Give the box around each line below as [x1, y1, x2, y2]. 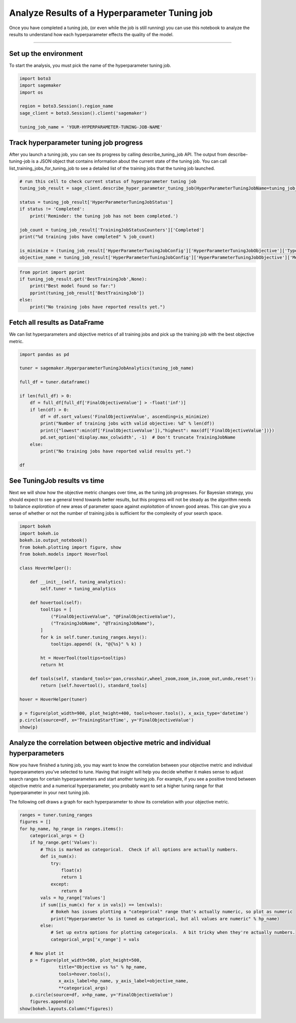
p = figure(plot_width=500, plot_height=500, [30, 957, 142, 963]
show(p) [19, 724, 38, 730]
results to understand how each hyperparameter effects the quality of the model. [9, 31, 174, 37]
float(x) [61, 867, 82, 873]
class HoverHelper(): [19, 565, 72, 571]
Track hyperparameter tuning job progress [9, 138, 143, 147]
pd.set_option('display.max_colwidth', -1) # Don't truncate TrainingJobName [40, 435, 236, 440]
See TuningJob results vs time [9, 477, 105, 485]
